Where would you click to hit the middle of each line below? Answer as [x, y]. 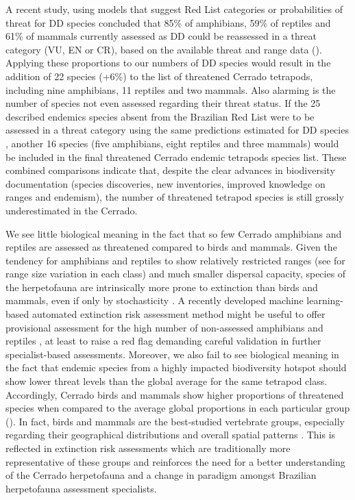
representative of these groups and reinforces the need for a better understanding [175, 461]
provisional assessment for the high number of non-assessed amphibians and [164, 327]
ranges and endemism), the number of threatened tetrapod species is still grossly [175, 197]
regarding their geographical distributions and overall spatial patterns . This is [171, 435]
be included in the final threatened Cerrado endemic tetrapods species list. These [176, 157]
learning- [325, 300]
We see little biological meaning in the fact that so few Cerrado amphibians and [174, 233]
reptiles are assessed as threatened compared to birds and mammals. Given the [171, 247]
